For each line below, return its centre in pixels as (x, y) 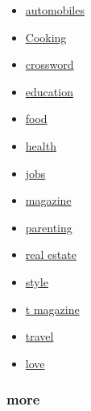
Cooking (46, 37)
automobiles (55, 10)
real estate (51, 254)
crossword (50, 64)
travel (39, 336)
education (49, 91)
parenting (49, 227)
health (41, 145)
